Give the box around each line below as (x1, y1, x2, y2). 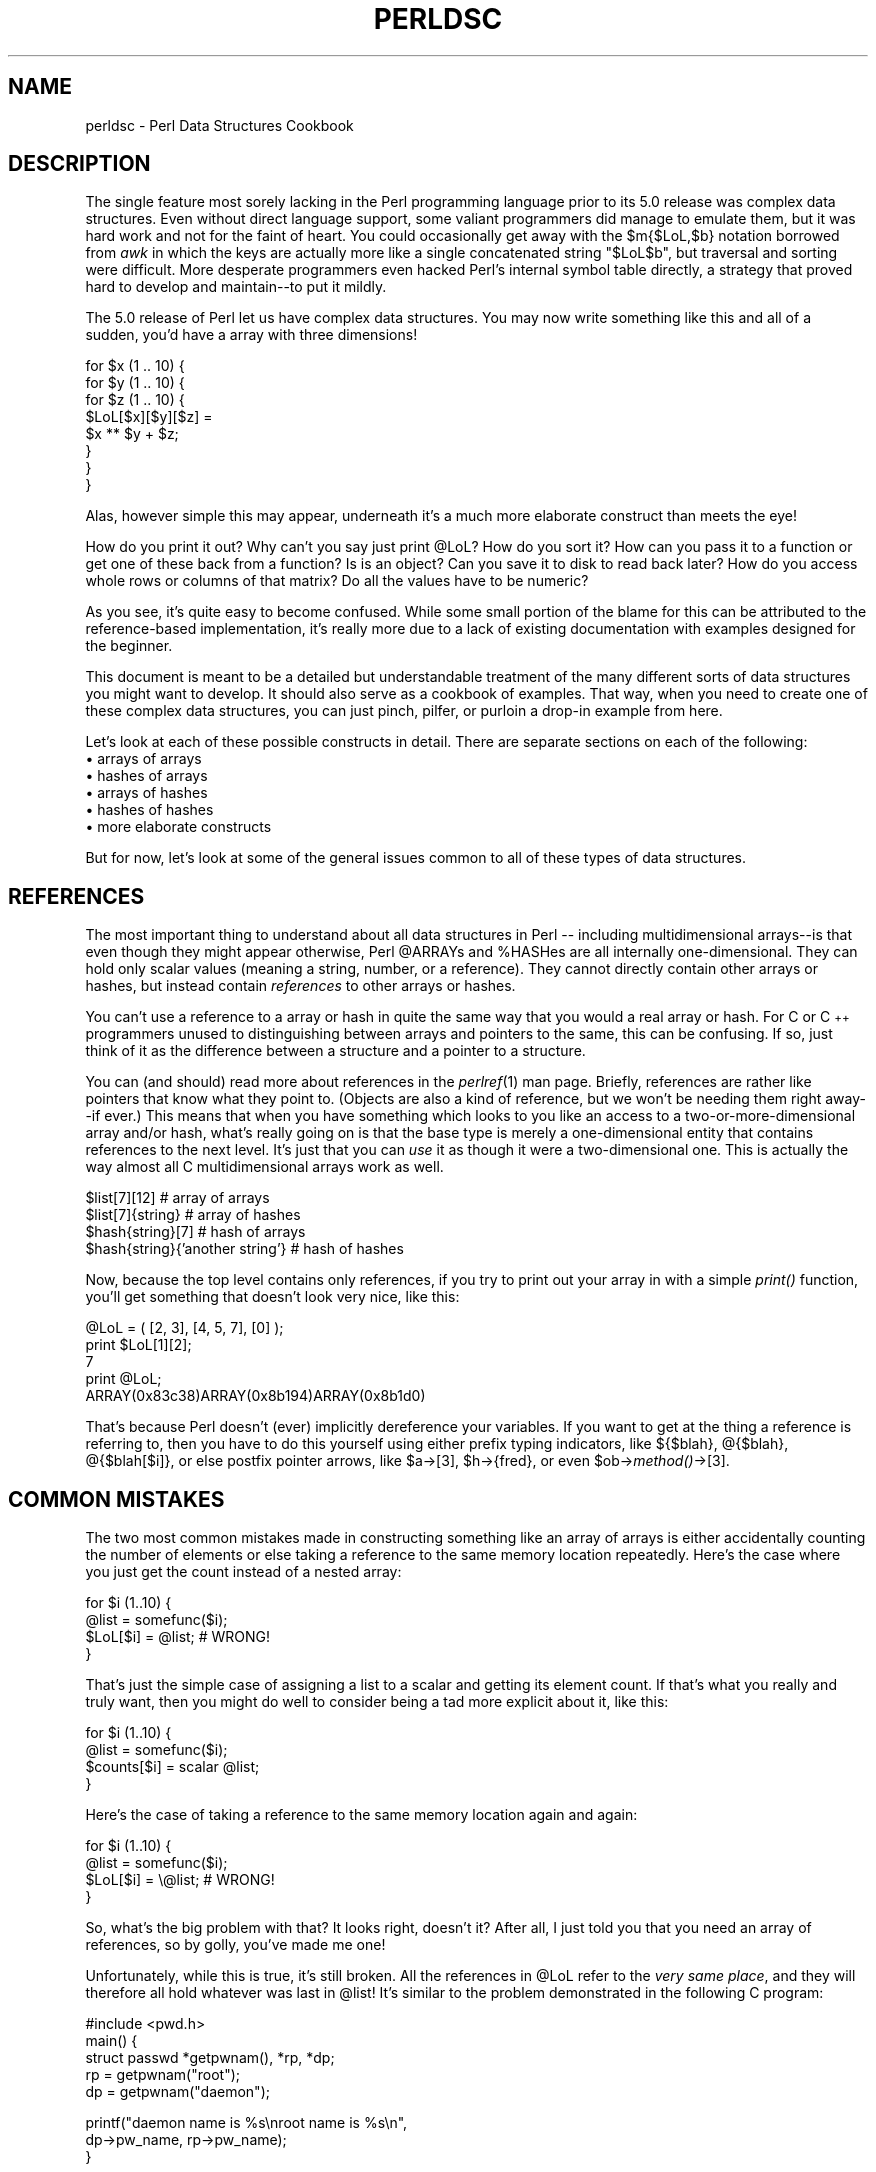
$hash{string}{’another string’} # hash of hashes (85, 1240, 404, 1258)
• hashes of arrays (85, 767, 208, 785)
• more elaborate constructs (85, 818, 272, 836)
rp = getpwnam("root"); (85, 2066, 240, 2084)
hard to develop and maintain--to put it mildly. (85, 278, 387, 296)
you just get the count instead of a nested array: (85, 1563, 402, 1581)
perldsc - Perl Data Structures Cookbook (85, 116, 354, 134)
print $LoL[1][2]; (85, 1336, 192, 1354)
